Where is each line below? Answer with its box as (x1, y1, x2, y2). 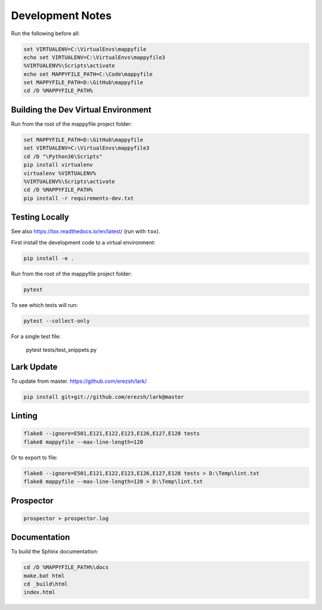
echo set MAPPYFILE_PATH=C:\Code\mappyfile (23, 70, 153, 78)
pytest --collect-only (23, 317, 90, 324)
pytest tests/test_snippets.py (26, 346, 97, 353)
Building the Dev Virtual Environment (11, 104, 151, 114)
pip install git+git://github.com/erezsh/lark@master (23, 394, 184, 400)
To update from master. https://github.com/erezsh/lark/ (11, 377, 147, 385)
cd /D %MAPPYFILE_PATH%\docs (23, 564, 109, 571)
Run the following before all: (11, 30, 80, 37)
